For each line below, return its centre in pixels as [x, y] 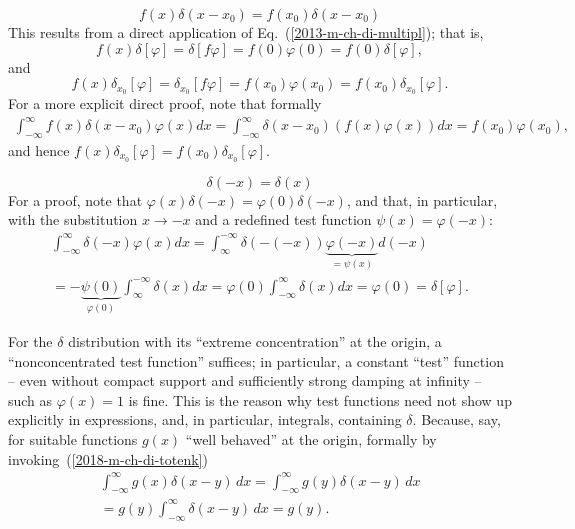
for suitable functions [73, 438]
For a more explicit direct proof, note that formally [165, 103]
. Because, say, [456, 419]
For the [30, 340]
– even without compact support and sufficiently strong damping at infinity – [245, 380]
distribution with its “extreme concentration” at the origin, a [255, 340]
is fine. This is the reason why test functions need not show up [320, 399]
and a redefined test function [283, 219]
